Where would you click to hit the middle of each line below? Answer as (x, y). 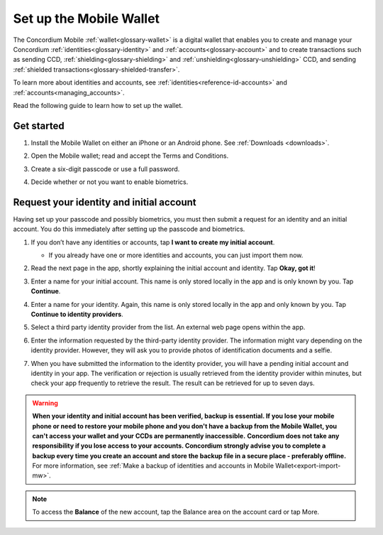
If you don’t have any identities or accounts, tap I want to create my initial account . (153, 242)
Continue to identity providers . (77, 314)
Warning (45, 403)
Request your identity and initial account (105, 202)
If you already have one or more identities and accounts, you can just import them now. (176, 255)
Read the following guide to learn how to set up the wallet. (98, 105)
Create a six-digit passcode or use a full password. (105, 169)
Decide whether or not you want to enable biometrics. (110, 182)
